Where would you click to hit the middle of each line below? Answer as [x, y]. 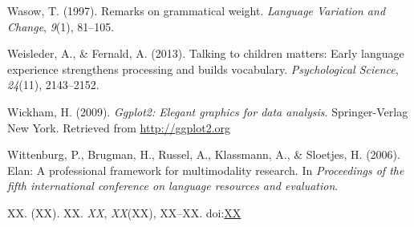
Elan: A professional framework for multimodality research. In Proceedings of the [206, 170]
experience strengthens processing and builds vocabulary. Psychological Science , [203, 69]
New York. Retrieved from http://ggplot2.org [119, 127]
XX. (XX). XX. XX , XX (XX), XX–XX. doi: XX [124, 212]
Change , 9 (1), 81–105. [61, 26]
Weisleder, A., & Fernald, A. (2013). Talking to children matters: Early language [206, 53]
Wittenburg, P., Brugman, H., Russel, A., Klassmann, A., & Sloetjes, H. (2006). [204, 154]
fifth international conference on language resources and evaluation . [173, 186]
